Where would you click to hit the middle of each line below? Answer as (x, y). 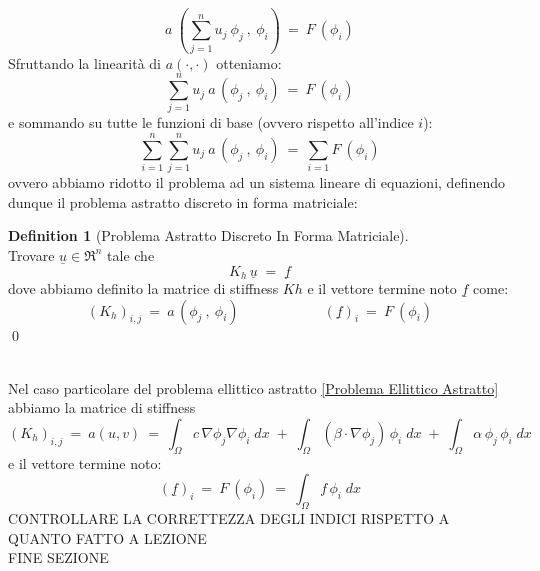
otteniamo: (249, 62)
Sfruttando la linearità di (84, 62)
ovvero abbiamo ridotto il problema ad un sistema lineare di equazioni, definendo (256, 182)
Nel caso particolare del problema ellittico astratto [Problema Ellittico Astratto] (253, 387)
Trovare (31, 254)
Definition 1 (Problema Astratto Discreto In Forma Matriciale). (208, 235)
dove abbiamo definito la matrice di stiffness (143, 287)
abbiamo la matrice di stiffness (102, 407)
